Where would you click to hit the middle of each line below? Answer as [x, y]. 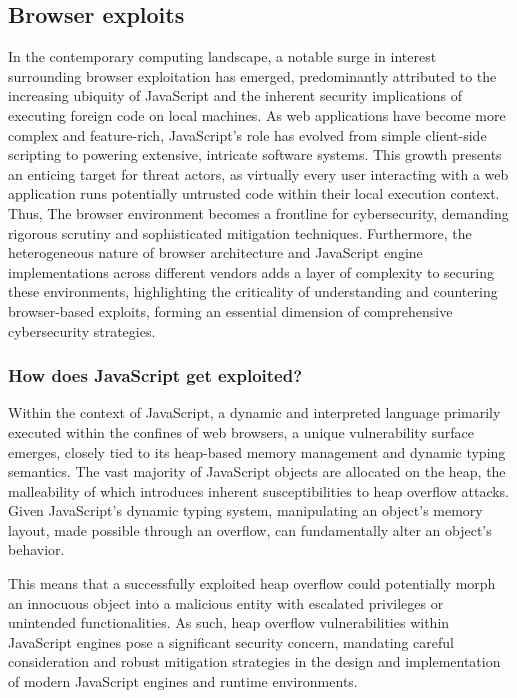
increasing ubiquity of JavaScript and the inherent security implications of [235, 95]
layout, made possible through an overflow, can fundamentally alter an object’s [250, 529]
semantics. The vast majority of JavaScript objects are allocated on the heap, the [257, 471]
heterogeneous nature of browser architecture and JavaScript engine [215, 252]
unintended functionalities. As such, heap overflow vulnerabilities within [229, 622]
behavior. [36, 549]
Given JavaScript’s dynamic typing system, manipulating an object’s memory [245, 510]
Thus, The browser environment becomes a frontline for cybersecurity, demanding [258, 212]
